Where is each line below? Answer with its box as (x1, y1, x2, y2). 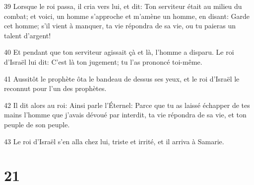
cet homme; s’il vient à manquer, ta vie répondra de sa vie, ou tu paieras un (4, 20, 236, 31)
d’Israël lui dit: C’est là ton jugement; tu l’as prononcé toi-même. (4, 56, 202, 67)
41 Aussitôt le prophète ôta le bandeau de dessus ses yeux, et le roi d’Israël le (4, 73, 240, 84)
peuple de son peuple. (4, 119, 70, 129)
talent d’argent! (4, 30, 51, 40)
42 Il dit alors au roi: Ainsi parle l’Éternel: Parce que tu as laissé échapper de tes (4, 99, 250, 110)
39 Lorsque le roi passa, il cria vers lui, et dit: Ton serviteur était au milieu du (4, 1, 242, 11)
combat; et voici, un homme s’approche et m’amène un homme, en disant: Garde (4, 10, 250, 21)
